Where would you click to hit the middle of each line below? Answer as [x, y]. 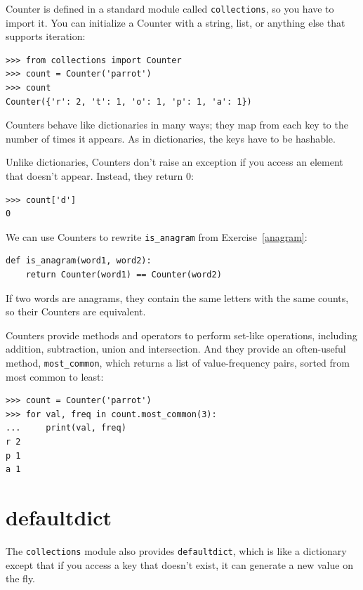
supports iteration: [46, 36]
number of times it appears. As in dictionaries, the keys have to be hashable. [171, 138]
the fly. [21, 578]
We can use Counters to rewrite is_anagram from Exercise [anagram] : [157, 236]
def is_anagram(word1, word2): [79, 261]
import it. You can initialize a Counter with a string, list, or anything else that [176, 22]
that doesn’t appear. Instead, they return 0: [100, 176]
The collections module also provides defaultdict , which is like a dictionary [176, 550]
